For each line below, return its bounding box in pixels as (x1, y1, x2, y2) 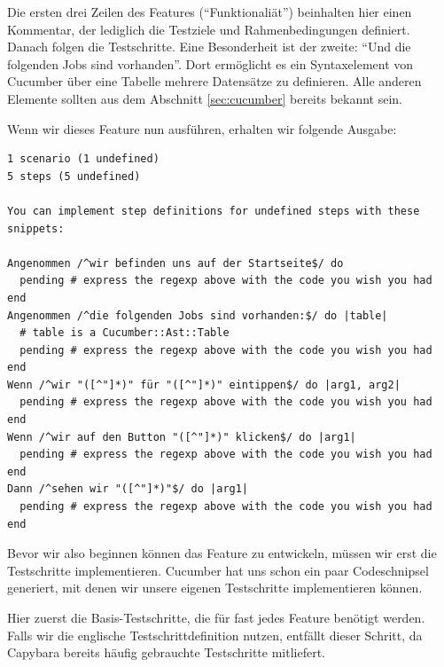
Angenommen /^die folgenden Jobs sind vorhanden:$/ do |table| (7, 309, 388, 322)
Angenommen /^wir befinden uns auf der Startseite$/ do (7, 256, 344, 270)
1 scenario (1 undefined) (7, 153, 160, 166)
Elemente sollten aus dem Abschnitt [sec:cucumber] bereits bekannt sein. (7, 89, 403, 107)
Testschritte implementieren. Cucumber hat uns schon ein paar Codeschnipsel (7, 561, 429, 579)
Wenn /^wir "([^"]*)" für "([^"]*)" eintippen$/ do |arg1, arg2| (7, 378, 401, 391)
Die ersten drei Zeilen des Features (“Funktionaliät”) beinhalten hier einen (7, 3, 412, 20)
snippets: (7, 222, 65, 235)
